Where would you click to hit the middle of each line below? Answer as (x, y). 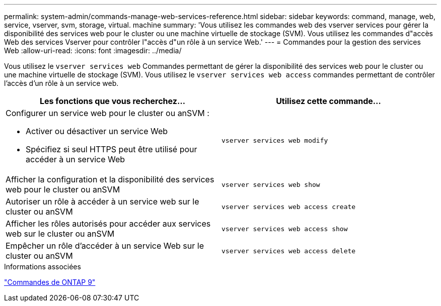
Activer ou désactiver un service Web (97, 131)
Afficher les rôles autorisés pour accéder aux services (108, 224)
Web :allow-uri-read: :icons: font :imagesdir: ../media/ (93, 50)
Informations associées (43, 267)
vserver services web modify (275, 140)
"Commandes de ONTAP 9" (50, 282)
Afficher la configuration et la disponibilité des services (110, 179)
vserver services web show (271, 184)
